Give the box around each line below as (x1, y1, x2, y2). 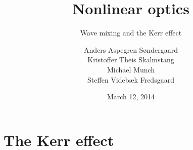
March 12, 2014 (107, 91, 155, 102)
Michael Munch (107, 64, 155, 74)
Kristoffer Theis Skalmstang (87, 54, 174, 65)
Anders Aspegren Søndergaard (84, 44, 178, 55)
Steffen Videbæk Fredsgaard (87, 74, 174, 85)
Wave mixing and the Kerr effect (80, 27, 182, 38)
